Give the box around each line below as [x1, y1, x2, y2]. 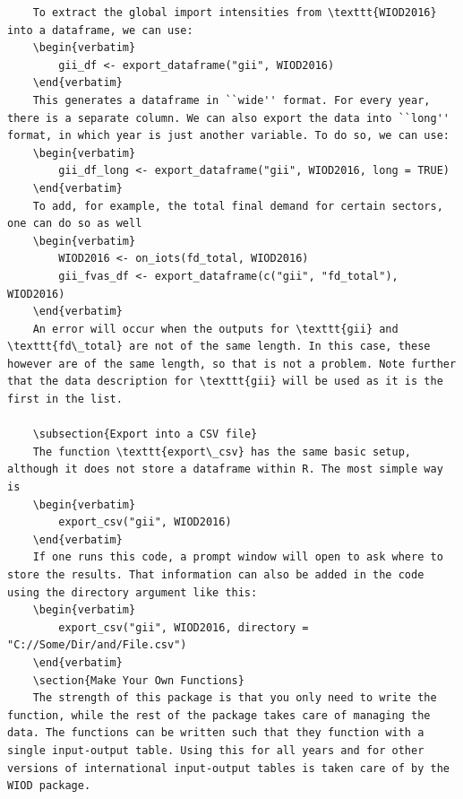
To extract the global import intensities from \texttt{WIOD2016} [32, 6, 437, 19]
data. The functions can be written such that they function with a [7, 726, 424, 740]
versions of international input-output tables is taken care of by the [7, 761, 450, 775]
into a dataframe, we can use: [7, 23, 193, 37]
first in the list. [7, 393, 123, 406]
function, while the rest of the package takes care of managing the [7, 708, 431, 722]
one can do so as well [7, 217, 142, 230]
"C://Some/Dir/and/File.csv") [7, 638, 187, 652]
